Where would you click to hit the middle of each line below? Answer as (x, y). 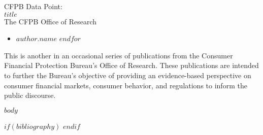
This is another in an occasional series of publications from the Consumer (119, 55)
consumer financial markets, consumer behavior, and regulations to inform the (126, 85)
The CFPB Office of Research (51, 21)
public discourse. (30, 95)
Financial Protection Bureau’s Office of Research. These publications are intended (131, 65)
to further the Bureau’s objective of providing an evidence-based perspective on (128, 75)
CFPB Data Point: (33, 6)
